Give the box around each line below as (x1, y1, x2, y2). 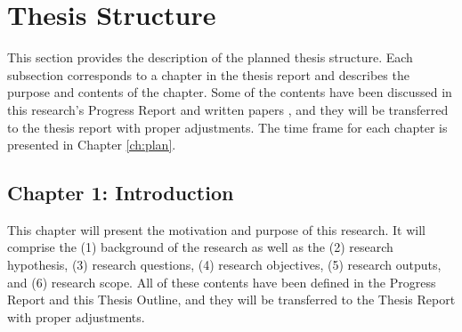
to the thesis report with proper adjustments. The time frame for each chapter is (7, 117, 448, 136)
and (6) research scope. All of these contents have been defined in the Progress (7, 272, 436, 291)
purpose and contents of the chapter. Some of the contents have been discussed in (7, 83, 452, 101)
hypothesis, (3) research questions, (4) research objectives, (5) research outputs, (7, 255, 442, 274)
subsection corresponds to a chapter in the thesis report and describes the (7, 65, 409, 84)
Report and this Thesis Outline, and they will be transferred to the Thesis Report (7, 290, 456, 309)
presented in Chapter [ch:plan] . (7, 135, 176, 154)
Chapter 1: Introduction (7, 179, 234, 206)
